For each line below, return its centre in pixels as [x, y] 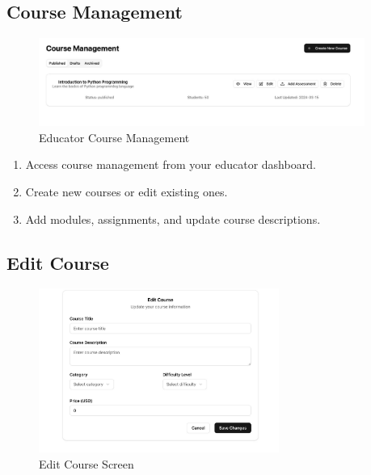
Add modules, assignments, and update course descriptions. [173, 219]
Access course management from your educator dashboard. [171, 164]
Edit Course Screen [86, 463]
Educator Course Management [114, 137]
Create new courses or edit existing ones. [126, 191]
